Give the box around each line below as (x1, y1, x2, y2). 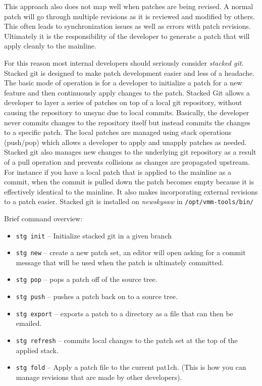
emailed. (16, 318, 42, 328)
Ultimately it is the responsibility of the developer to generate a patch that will (4, 30, 250, 41)
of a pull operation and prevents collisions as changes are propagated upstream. (4, 156, 250, 167)
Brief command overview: (4, 213, 83, 223)
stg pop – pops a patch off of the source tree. (16, 274, 158, 284)
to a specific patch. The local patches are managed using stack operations (4, 127, 232, 137)
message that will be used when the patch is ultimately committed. (16, 257, 224, 267)
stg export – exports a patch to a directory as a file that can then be (16, 308, 233, 318)
